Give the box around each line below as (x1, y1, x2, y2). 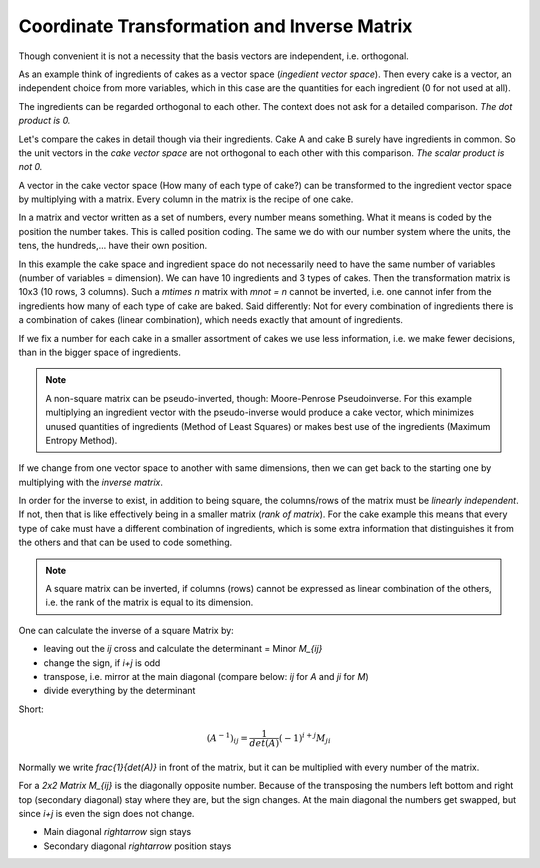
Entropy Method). (45, 434, 118, 446)
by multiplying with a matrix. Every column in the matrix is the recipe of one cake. (18, 193, 354, 205)
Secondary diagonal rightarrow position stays (43, 840, 232, 852)
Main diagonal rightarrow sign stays (43, 826, 192, 838)
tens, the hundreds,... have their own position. (18, 240, 208, 252)
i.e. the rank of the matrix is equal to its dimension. (45, 596, 254, 609)
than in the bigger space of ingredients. (18, 346, 182, 358)
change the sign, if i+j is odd (43, 656, 161, 669)
